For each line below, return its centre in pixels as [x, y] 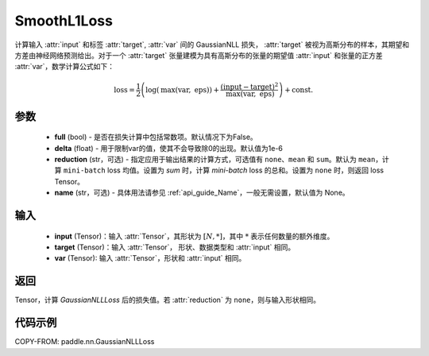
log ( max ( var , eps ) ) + [183, 90]
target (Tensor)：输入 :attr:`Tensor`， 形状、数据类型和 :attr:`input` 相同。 [175, 247]
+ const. [299, 90]
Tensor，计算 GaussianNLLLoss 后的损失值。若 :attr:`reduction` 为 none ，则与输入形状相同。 [168, 300]
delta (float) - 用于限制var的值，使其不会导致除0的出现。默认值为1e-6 [169, 148]
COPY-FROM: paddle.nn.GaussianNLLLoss [85, 342]
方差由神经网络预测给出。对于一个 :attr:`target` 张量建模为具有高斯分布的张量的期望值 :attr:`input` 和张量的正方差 [199, 55]
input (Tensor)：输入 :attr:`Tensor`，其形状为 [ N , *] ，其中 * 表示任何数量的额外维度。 [194, 236]
